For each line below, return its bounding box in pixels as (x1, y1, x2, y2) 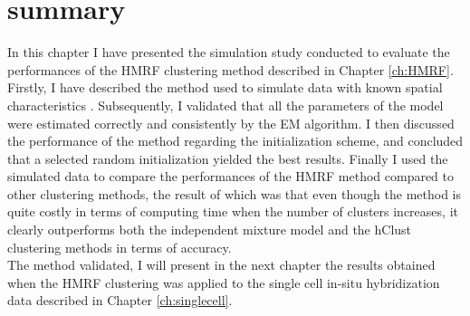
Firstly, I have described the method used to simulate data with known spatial (7, 78, 443, 97)
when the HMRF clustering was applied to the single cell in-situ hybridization (7, 273, 440, 292)
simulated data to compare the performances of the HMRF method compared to (7, 167, 455, 186)
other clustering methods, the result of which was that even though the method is (7, 184, 461, 203)
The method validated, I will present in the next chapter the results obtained (7, 255, 436, 274)
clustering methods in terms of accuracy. (7, 237, 232, 256)
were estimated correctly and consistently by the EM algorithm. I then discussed (7, 113, 455, 132)
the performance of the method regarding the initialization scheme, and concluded (7, 131, 464, 150)
